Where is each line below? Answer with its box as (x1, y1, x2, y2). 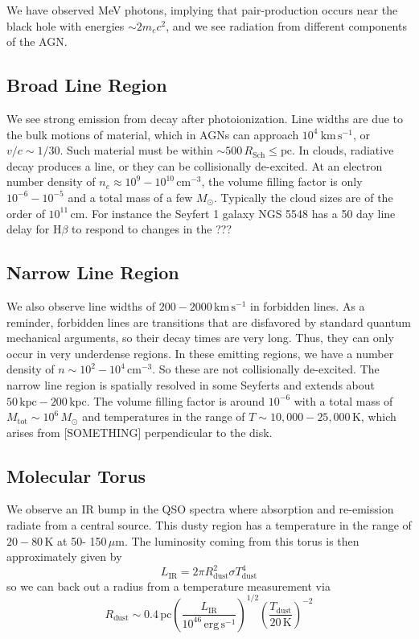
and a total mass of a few (68, 188, 193, 205)
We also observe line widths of (6, 297, 155, 314)
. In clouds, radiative (291, 142, 394, 159)
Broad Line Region (6, 72, 167, 97)
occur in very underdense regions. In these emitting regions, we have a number (6, 344, 394, 361)
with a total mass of (294, 392, 393, 409)
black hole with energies (6, 17, 125, 34)
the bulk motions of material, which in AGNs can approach (6, 126, 299, 142)
